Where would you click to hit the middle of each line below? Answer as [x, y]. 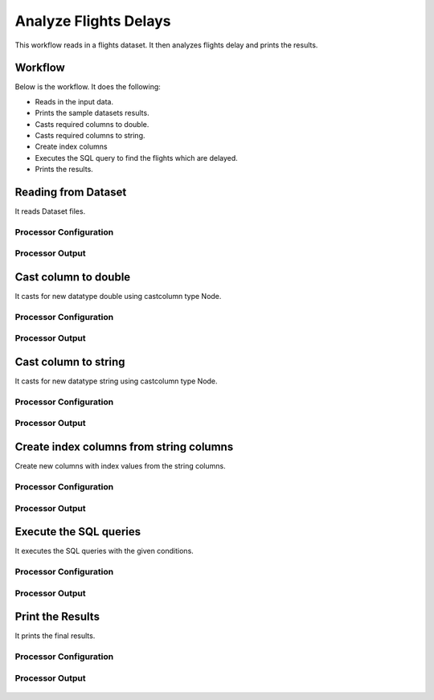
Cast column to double [73, 277]
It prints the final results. [55, 636]
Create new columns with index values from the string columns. [120, 466]
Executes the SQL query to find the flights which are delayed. [137, 158]
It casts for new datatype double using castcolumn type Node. [118, 297]
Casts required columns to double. [92, 124]
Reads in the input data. [74, 101]
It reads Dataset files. [50, 211]
